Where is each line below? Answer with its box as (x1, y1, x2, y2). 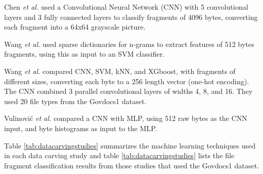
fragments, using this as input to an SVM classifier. (4, 48, 165, 59)
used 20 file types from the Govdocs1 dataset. (4, 95, 147, 106)
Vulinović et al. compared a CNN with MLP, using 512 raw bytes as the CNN (4, 113, 248, 123)
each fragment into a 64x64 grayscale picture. (4, 21, 146, 32)
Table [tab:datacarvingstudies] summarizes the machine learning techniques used (4, 140, 256, 151)
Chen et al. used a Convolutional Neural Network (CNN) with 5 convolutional (4, 2, 248, 12)
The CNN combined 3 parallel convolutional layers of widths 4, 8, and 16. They (4, 86, 253, 96)
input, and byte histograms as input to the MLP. (4, 122, 157, 133)
